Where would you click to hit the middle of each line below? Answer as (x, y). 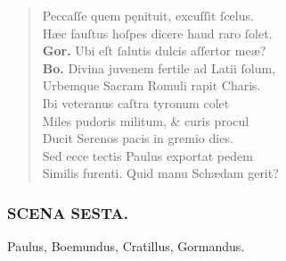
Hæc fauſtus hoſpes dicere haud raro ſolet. (157, 33)
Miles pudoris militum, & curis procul (146, 120)
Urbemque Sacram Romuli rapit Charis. (151, 85)
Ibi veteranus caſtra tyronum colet (136, 102)
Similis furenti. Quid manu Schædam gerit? (160, 173)
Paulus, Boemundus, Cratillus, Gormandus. (126, 246)
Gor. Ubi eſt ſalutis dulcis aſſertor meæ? (154, 51)
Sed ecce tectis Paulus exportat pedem (147, 155)
